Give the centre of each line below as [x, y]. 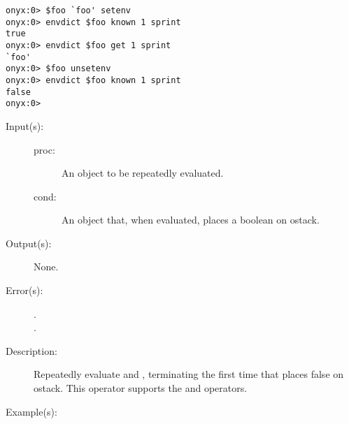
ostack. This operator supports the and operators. [141, 388]
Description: [31, 350]
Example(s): [31, 411]
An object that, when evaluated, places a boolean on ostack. [191, 220]
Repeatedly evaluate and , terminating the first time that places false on [189, 374]
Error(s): [24, 290]
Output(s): [29, 243]
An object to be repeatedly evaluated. [143, 173]
